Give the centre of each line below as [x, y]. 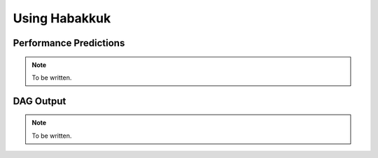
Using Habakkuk [62, 18]
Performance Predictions [69, 43]
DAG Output [40, 101]
